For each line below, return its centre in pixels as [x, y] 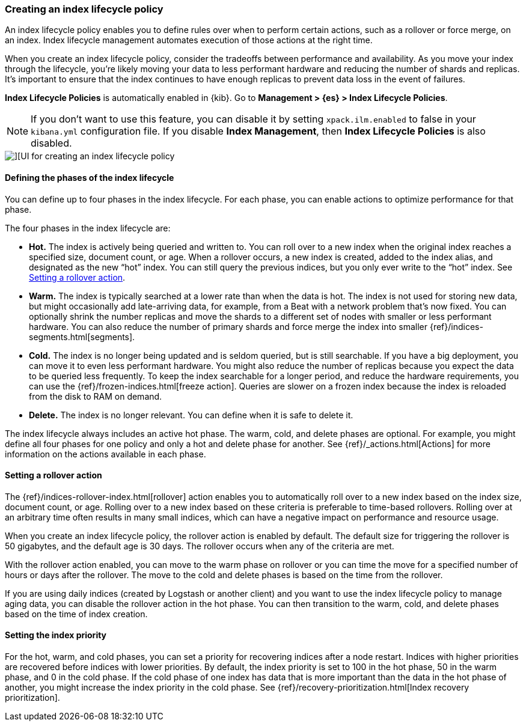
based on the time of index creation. [76, 614]
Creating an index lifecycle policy [84, 9]
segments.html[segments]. [82, 337]
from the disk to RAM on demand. [96, 396]
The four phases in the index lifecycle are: [88, 228]
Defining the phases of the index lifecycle [90, 177]
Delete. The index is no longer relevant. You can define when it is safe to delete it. [191, 415]
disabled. [51, 143]
